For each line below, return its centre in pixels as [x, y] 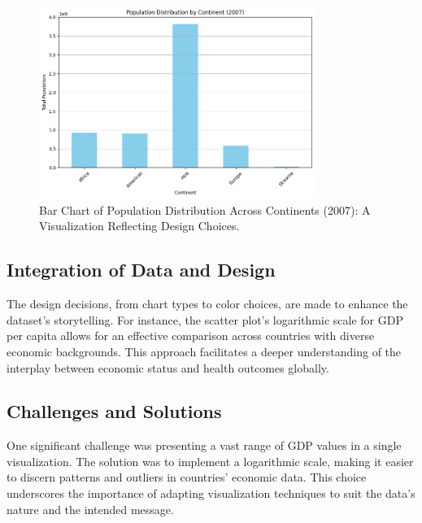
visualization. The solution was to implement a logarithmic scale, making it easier [210, 461]
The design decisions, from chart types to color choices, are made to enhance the [207, 304]
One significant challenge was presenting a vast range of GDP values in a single [204, 445]
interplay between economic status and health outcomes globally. [168, 367]
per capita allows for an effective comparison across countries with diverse [191, 336]
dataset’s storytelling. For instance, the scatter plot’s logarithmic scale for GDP [205, 319]
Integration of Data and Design [141, 270]
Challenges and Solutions [114, 411]
